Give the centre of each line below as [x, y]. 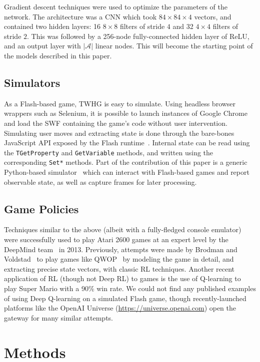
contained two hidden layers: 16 [52, 26]
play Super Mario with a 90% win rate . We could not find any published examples [130, 288]
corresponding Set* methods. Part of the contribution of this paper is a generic [126, 162]
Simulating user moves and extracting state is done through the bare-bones [119, 133]
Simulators [32, 82]
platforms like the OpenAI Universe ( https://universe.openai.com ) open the [120, 308]
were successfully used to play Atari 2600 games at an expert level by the [116, 239]
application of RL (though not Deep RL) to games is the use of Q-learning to [122, 278]
